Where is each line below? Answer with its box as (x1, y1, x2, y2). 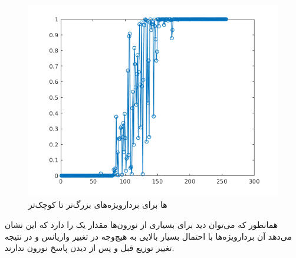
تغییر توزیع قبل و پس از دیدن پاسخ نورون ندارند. (5, 241, 175, 254)
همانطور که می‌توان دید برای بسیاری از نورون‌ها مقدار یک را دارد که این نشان (5, 218, 278, 231)
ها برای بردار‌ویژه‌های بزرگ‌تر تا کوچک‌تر (28, 198, 167, 211)
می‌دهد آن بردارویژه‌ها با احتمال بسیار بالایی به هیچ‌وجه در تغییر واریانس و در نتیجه (5, 230, 292, 242)
